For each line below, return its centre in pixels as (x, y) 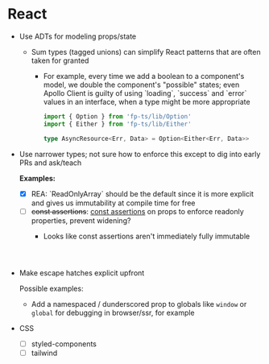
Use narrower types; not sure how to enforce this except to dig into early (140, 154)
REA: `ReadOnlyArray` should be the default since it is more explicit (143, 193)
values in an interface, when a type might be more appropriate (147, 101)
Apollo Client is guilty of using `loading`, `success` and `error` (145, 93)
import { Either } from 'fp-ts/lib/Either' (117, 124)
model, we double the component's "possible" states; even (141, 85)
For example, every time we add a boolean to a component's (144, 76)
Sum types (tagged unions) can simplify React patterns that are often (146, 52)
